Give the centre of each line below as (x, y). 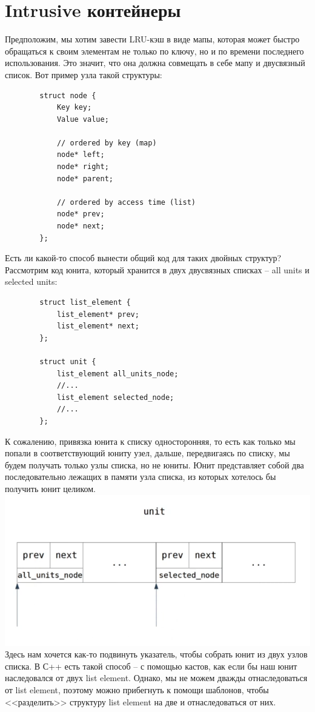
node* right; (83, 167)
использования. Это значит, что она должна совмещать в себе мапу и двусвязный (155, 63)
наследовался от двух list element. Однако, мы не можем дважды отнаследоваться (156, 678)
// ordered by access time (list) (126, 202)
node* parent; (85, 178)
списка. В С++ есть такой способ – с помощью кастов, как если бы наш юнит (151, 666)
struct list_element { (85, 302)
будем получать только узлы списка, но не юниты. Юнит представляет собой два (154, 464)
